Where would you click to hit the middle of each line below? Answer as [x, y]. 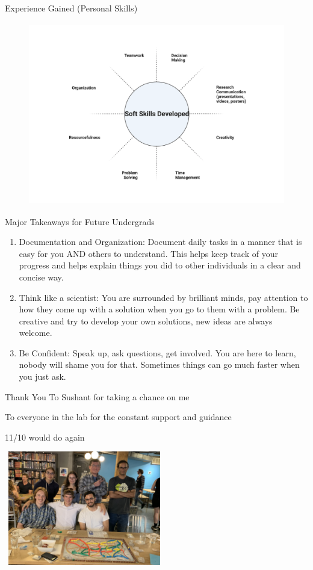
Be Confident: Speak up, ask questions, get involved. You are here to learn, [157, 352]
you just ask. [42, 376]
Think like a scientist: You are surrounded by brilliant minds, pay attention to [163, 297]
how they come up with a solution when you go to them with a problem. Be [159, 309]
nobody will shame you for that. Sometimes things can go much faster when [159, 364]
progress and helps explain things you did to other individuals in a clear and [160, 265]
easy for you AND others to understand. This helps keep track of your [148, 253]
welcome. [36, 333]
